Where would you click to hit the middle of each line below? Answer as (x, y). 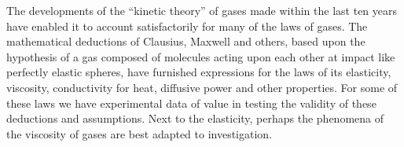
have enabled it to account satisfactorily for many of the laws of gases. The (187, 26)
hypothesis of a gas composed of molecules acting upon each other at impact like (201, 56)
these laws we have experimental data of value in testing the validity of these (191, 103)
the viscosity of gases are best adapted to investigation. (140, 133)
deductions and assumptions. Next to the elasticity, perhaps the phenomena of (195, 118)
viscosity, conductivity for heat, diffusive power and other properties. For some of (202, 87)
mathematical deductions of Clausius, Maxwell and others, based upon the (186, 41)
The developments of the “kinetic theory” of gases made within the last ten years (202, 10)
